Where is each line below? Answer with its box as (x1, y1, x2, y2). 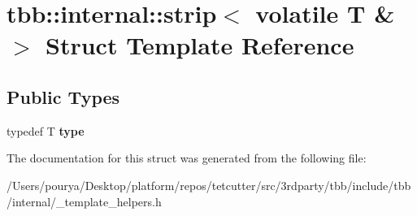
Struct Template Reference (46, 28, 354, 62)
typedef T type (7, 122, 85, 139)
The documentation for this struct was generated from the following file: (7, 149, 367, 166)
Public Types (7, 84, 120, 109)
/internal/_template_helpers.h (7, 192, 162, 210)
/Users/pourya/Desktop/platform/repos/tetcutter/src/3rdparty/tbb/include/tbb (7, 176, 411, 193)
